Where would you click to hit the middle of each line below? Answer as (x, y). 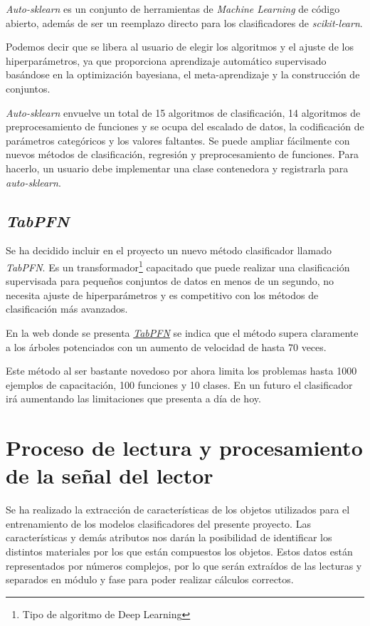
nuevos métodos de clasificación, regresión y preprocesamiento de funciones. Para (182, 154)
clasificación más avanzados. (67, 309)
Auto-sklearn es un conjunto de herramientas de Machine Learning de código (173, 9)
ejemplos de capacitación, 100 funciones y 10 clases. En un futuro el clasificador (179, 384)
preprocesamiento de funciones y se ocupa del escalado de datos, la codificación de (185, 126)
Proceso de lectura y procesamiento (184, 448)
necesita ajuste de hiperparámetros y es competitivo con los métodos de (162, 294)
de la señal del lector (110, 475)
